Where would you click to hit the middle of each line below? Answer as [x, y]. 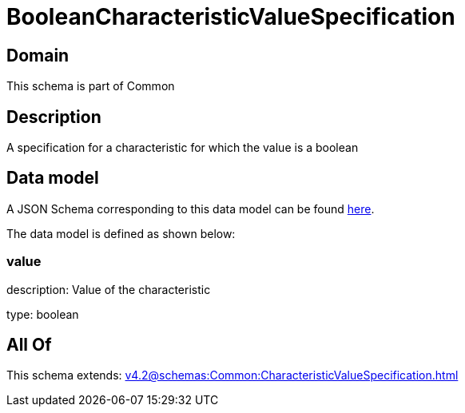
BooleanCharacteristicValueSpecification [231, 17]
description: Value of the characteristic [109, 289]
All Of [29, 345]
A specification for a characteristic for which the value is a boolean [183, 148]
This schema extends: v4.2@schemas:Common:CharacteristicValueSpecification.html [232, 375]
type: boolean [43, 314]
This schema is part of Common [91, 86]
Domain [38, 55]
